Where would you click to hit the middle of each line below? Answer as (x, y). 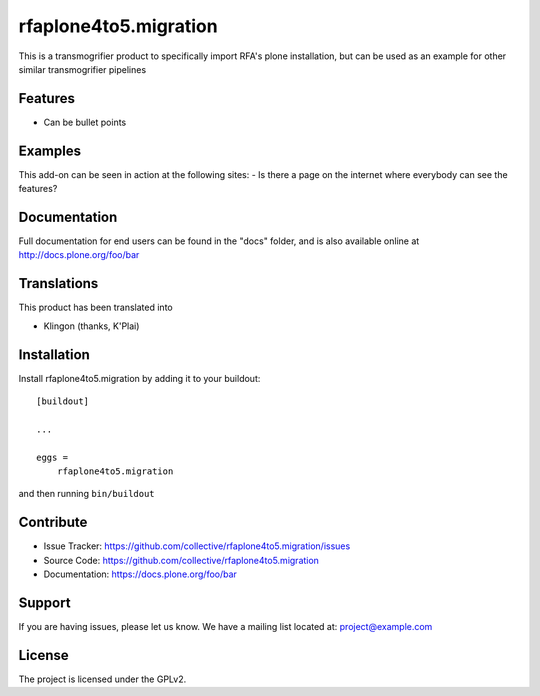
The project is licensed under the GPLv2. (102, 679)
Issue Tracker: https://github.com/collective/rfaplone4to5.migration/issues (197, 546)
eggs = (52, 457)
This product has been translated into (96, 307)
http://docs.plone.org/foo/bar (79, 255)
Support (44, 602)
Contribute (53, 522)
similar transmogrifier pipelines (82, 69)
